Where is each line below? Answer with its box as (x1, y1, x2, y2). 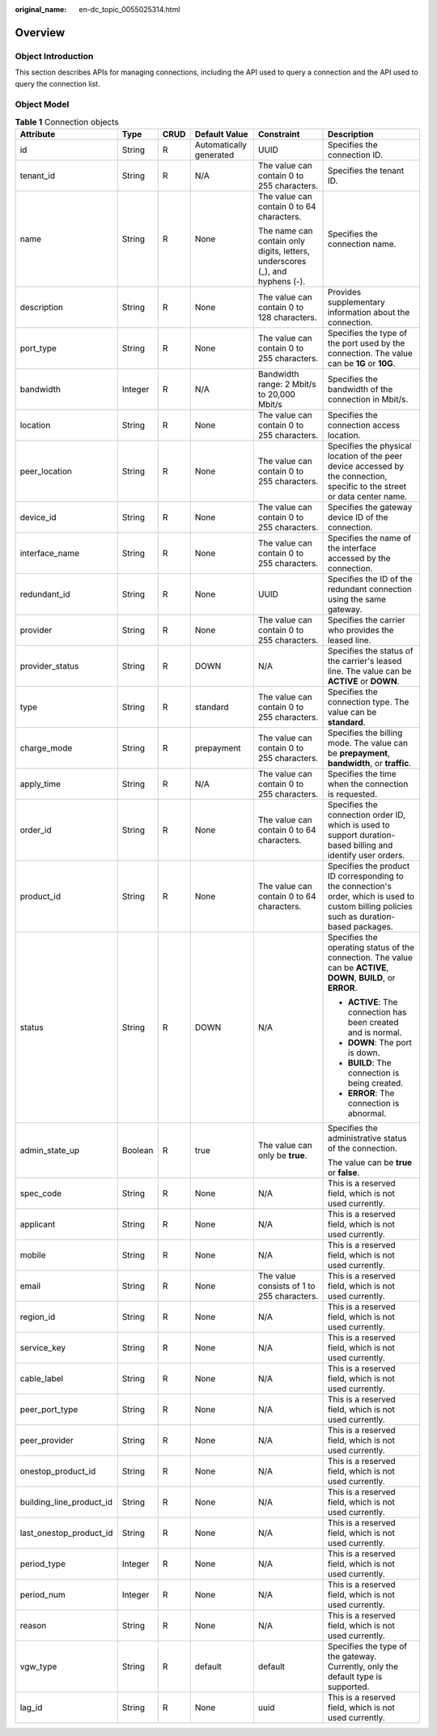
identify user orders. (327, 850, 405, 862)
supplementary (327, 296, 386, 308)
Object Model (15, 99, 70, 110)
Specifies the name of (327, 533, 412, 544)
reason (19, 1620, 47, 1632)
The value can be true (327, 1157, 413, 1168)
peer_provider (19, 1435, 74, 1446)
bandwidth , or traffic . (327, 758, 412, 769)
